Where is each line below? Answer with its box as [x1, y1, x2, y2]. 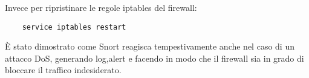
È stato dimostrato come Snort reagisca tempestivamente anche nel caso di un [5, 40, 294, 53]
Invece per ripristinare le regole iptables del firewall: [5, 1, 197, 13]
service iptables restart [22, 22, 126, 31]
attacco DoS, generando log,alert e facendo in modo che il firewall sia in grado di [5, 51, 304, 64]
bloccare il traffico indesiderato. [5, 63, 122, 76]
